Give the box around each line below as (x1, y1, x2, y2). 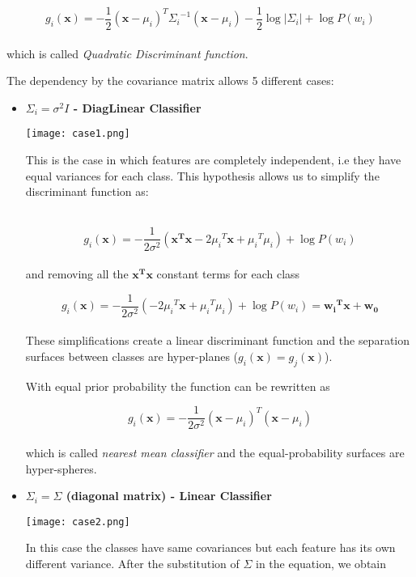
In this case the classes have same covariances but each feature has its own (25, 539, 396, 556)
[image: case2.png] (25, 515, 130, 528)
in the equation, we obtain (256, 555, 387, 572)
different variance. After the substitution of (25, 555, 240, 572)
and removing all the (25, 265, 129, 282)
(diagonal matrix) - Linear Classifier (66, 487, 272, 504)
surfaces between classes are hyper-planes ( (25, 347, 239, 364)
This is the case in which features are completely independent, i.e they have (25, 151, 401, 168)
